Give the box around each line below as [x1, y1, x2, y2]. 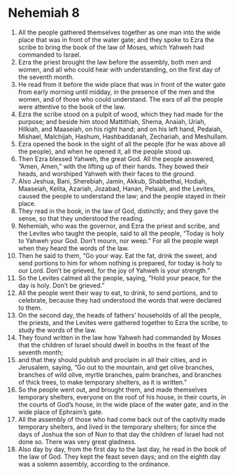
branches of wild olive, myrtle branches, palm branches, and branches [17, 370, 222, 379]
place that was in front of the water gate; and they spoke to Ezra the [17, 35, 215, 43]
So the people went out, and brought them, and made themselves [17, 385, 208, 394]
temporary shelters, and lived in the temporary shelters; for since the [17, 422, 217, 431]
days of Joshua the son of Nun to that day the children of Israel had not [17, 429, 225, 439]
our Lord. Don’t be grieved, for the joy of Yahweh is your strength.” [17, 266, 211, 275]
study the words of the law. [17, 326, 97, 334]
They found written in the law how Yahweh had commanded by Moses [17, 333, 221, 341]
